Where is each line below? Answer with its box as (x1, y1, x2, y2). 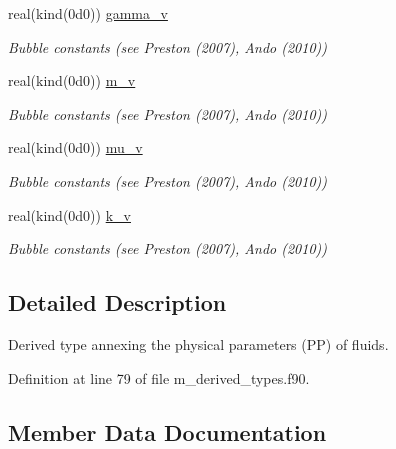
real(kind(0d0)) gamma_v (8, 3, 168, 23)
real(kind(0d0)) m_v (8, 70, 136, 91)
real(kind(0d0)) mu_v (8, 137, 143, 158)
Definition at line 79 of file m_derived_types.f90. (8, 367, 310, 388)
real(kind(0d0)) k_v (8, 204, 131, 225)
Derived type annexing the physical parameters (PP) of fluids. (8, 333, 389, 354)
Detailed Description (8, 287, 227, 318)
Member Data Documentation (8, 416, 327, 447)
